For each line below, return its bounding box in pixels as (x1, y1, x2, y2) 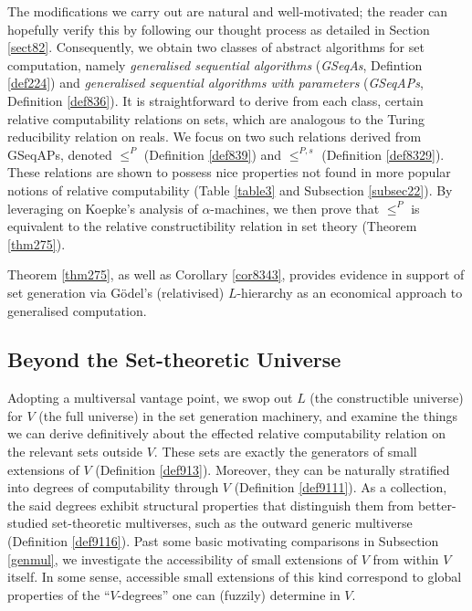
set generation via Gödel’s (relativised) (7, 282, 225, 301)
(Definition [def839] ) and (143, 144, 282, 163)
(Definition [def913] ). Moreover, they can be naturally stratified (95, 459, 450, 479)
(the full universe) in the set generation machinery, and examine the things (38, 406, 458, 425)
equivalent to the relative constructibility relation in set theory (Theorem (7, 216, 417, 236)
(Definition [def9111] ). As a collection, (234, 478, 447, 497)
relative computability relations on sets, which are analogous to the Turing (7, 109, 425, 128)
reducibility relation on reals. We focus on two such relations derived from (7, 127, 422, 146)
